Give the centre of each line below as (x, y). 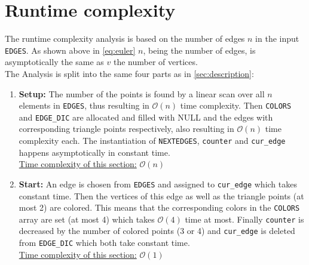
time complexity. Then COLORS (236, 105)
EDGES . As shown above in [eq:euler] (70, 50)
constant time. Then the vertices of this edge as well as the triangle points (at (161, 195)
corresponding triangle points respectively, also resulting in (126, 129)
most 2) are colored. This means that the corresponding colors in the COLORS (159, 207)
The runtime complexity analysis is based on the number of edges (125, 38)
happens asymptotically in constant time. (94, 152)
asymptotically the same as (54, 62)
